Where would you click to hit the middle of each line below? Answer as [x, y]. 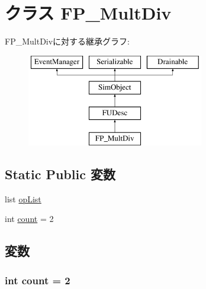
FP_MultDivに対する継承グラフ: [67, 41]
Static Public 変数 [60, 174]
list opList [23, 199]
